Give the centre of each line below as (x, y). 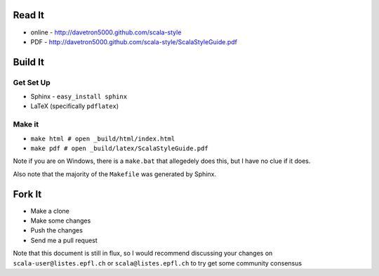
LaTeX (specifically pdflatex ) (75, 106)
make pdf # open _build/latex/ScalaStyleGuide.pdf (119, 148)
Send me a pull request (64, 240)
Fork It (27, 194)
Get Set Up (32, 82)
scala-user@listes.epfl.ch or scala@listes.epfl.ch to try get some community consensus (157, 263)
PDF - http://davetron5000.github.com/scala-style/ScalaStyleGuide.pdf (134, 41)
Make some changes (61, 221)
